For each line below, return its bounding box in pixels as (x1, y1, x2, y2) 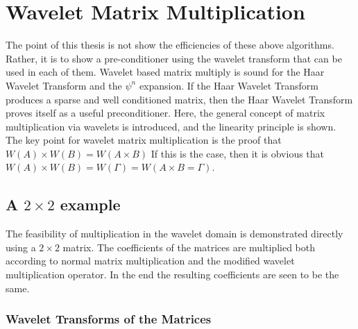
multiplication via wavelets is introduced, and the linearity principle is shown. (6, 119, 336, 133)
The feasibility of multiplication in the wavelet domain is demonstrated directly (6, 226, 343, 241)
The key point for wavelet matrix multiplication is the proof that (6, 133, 282, 147)
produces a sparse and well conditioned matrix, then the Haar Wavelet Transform (6, 92, 353, 106)
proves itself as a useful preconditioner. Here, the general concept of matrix (6, 106, 325, 120)
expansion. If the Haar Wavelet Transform (139, 78, 319, 92)
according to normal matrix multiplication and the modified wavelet (6, 253, 295, 268)
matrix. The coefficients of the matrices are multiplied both (62, 239, 316, 254)
